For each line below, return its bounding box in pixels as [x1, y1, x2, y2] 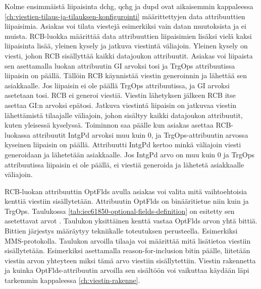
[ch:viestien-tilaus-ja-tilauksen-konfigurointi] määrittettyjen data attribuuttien [5, 11, 245, 21]
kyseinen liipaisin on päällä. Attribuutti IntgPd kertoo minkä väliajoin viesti [5, 139, 241, 150]
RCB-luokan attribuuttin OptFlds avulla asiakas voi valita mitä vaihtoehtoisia [5, 186, 247, 196]
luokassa [5, 129, 31, 140]
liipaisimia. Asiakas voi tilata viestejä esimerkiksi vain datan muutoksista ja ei [5, 21, 246, 31]
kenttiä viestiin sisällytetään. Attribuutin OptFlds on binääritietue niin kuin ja [5, 196, 249, 206]
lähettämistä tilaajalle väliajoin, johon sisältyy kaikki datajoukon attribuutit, [5, 109, 243, 120]
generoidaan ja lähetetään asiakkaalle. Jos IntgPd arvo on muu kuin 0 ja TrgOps [5, 149, 255, 159]
